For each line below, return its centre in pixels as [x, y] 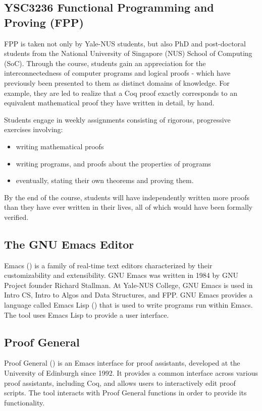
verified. [16, 217]
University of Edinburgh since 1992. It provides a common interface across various [131, 373]
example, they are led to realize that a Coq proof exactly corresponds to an [121, 93]
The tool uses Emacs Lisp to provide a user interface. [87, 314]
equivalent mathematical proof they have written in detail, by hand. [109, 103]
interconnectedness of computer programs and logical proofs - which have [117, 73]
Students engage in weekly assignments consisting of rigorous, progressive [117, 119]
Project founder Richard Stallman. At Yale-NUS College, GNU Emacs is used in [128, 285]
